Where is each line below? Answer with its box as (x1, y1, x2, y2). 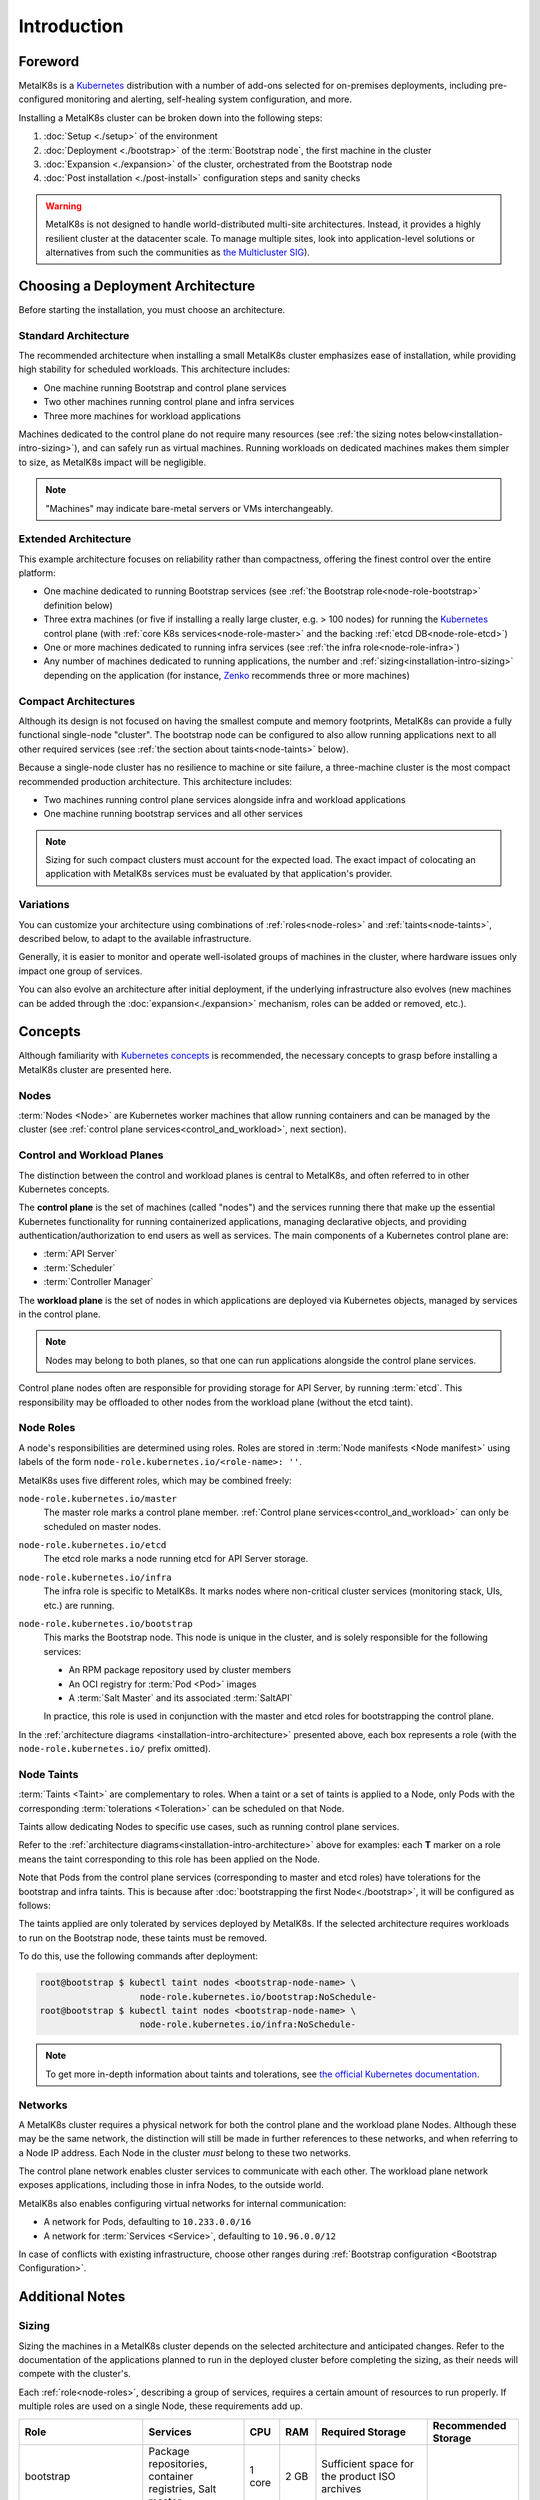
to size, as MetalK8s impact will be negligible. (18, 456, 207, 468)
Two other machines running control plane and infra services (43, 396, 295, 408)
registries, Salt (148, 2481, 217, 2495)
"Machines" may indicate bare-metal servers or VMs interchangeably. (45, 502, 334, 514)
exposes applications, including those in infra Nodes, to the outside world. (18, 2179, 324, 2191)
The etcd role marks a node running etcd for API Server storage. (43, 1553, 309, 1565)
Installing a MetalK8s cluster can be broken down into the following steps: (18, 111, 323, 124)
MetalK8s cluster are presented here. (18, 1063, 172, 1075)
